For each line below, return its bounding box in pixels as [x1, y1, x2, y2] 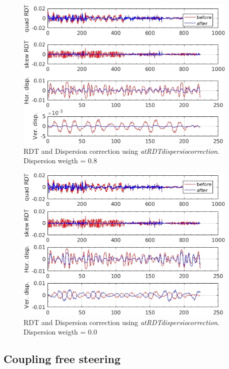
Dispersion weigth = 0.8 [23, 155, 97, 166]
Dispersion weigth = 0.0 [23, 327, 97, 337]
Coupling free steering [3, 351, 121, 367]
